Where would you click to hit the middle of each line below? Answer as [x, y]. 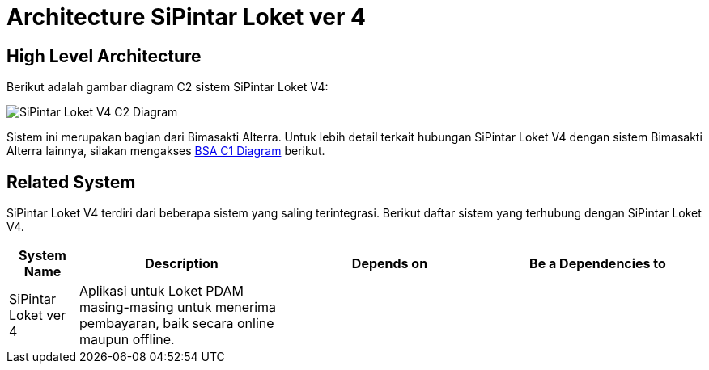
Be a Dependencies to [598, 264]
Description [182, 264]
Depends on [390, 264]
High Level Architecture [104, 56]
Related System [71, 182]
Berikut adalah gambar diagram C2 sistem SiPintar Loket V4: [168, 87]
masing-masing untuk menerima [178, 307]
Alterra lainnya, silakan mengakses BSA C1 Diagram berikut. [166, 151]
